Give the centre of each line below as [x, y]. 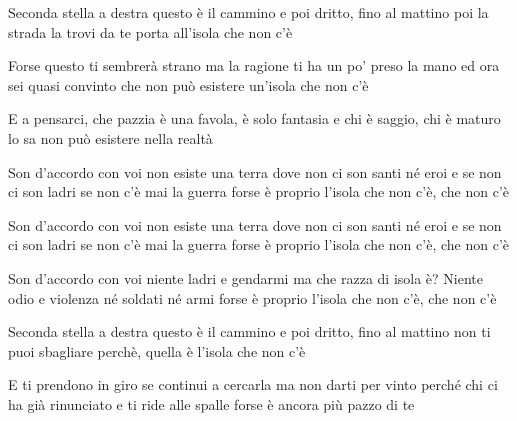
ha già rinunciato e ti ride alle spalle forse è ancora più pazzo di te [211, 403]
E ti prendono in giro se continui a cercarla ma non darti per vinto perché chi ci [253, 384]
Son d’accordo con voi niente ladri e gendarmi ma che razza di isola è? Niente [246, 277]
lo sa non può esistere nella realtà [110, 137]
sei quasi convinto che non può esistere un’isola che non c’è [188, 84]
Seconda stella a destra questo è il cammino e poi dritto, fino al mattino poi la [248, 12]
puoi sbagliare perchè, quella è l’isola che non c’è [157, 350]
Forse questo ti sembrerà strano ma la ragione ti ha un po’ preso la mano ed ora [254, 65]
